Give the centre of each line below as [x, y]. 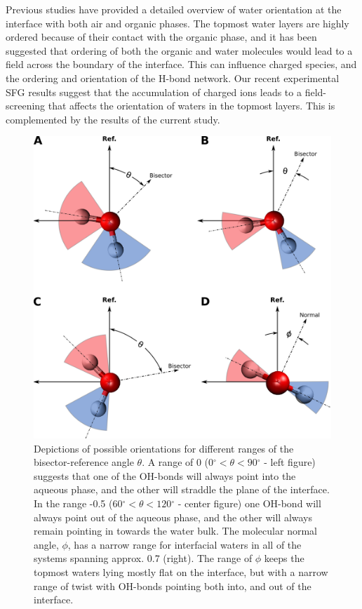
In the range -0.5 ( [73, 503]
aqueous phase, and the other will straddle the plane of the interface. [182, 489]
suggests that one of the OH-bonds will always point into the [165, 475]
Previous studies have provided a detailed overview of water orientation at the [174, 9]
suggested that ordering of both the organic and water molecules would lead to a [179, 50]
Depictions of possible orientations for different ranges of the [164, 448]
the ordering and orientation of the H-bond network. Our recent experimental [173, 78]
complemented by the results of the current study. [113, 119]
